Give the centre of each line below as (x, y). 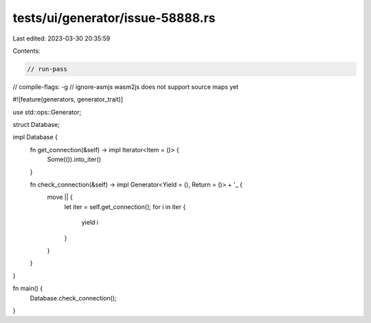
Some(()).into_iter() (74, 159)
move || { (60, 197)
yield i (90, 222)
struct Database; (36, 125)
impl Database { (35, 137)
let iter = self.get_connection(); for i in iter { (125, 206)
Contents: (26, 51)
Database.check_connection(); (73, 298)
